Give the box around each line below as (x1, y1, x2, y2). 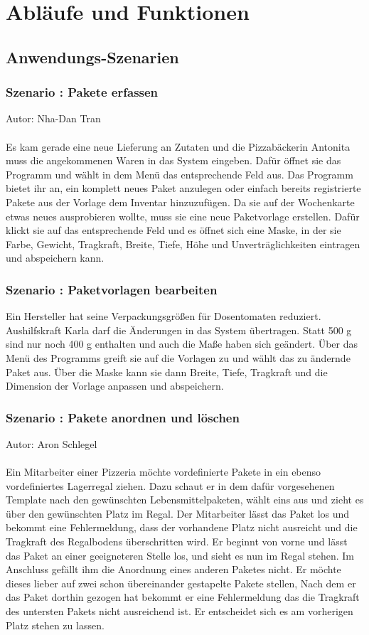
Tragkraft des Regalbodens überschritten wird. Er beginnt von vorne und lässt (6, 534, 348, 549)
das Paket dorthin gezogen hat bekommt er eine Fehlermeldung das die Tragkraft (6, 589, 360, 604)
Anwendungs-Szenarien (6, 46, 179, 68)
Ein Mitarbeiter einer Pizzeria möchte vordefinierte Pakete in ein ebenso (6, 464, 321, 479)
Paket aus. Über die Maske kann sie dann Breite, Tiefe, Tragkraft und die (6, 364, 328, 379)
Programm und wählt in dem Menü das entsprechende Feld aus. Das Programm (6, 166, 353, 181)
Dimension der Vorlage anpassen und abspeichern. (6, 378, 224, 393)
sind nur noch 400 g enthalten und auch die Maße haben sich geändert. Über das (6, 336, 358, 351)
